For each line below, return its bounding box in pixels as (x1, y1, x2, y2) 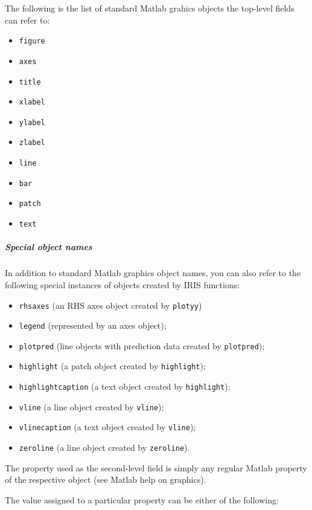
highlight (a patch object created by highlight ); (19, 360, 206, 372)
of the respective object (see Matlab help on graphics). (5, 473, 206, 486)
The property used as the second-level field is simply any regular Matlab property (5, 461, 307, 474)
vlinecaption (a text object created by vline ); (19, 421, 196, 433)
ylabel (19, 118, 45, 127)
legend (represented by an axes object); (19, 319, 167, 332)
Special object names (5, 240, 92, 253)
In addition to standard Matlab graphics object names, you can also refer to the (5, 266, 301, 279)
